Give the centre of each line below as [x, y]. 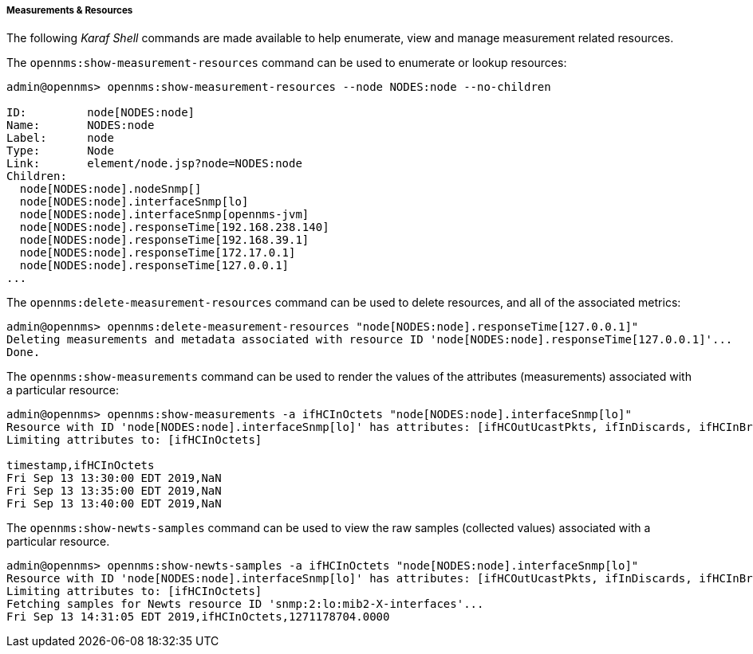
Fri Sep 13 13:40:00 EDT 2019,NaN [114, 504]
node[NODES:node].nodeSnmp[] [110, 189]
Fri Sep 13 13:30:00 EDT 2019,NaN [114, 478]
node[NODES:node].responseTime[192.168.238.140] [174, 227]
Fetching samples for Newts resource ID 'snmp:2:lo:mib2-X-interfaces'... [245, 604]
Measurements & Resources [70, 10]
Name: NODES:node [81, 125]
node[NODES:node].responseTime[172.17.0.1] [158, 253]
